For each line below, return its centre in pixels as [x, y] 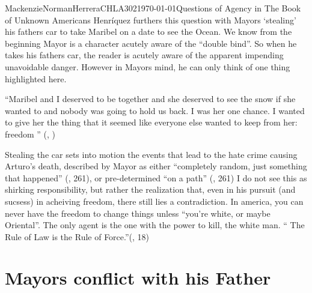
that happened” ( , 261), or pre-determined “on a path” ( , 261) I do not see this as [156, 177]
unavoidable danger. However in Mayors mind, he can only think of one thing [148, 66]
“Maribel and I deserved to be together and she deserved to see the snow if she [150, 99]
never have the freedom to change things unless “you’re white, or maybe [138, 213]
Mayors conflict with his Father [138, 278]
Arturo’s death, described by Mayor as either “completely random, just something [156, 166]
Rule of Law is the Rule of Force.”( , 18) [77, 236]
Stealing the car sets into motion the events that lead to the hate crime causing [151, 154]
